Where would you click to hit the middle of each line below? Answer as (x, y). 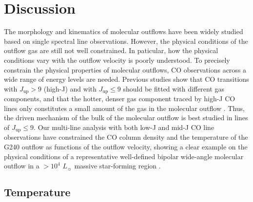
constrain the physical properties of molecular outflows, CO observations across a (125, 69)
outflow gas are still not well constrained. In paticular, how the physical (111, 50)
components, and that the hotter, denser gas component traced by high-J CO (120, 99)
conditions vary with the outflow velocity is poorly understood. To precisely (117, 60)
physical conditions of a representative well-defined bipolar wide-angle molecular (124, 156)
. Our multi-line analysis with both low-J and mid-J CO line (124, 127)
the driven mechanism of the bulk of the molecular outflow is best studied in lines (126, 118)
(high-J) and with (70, 88)
